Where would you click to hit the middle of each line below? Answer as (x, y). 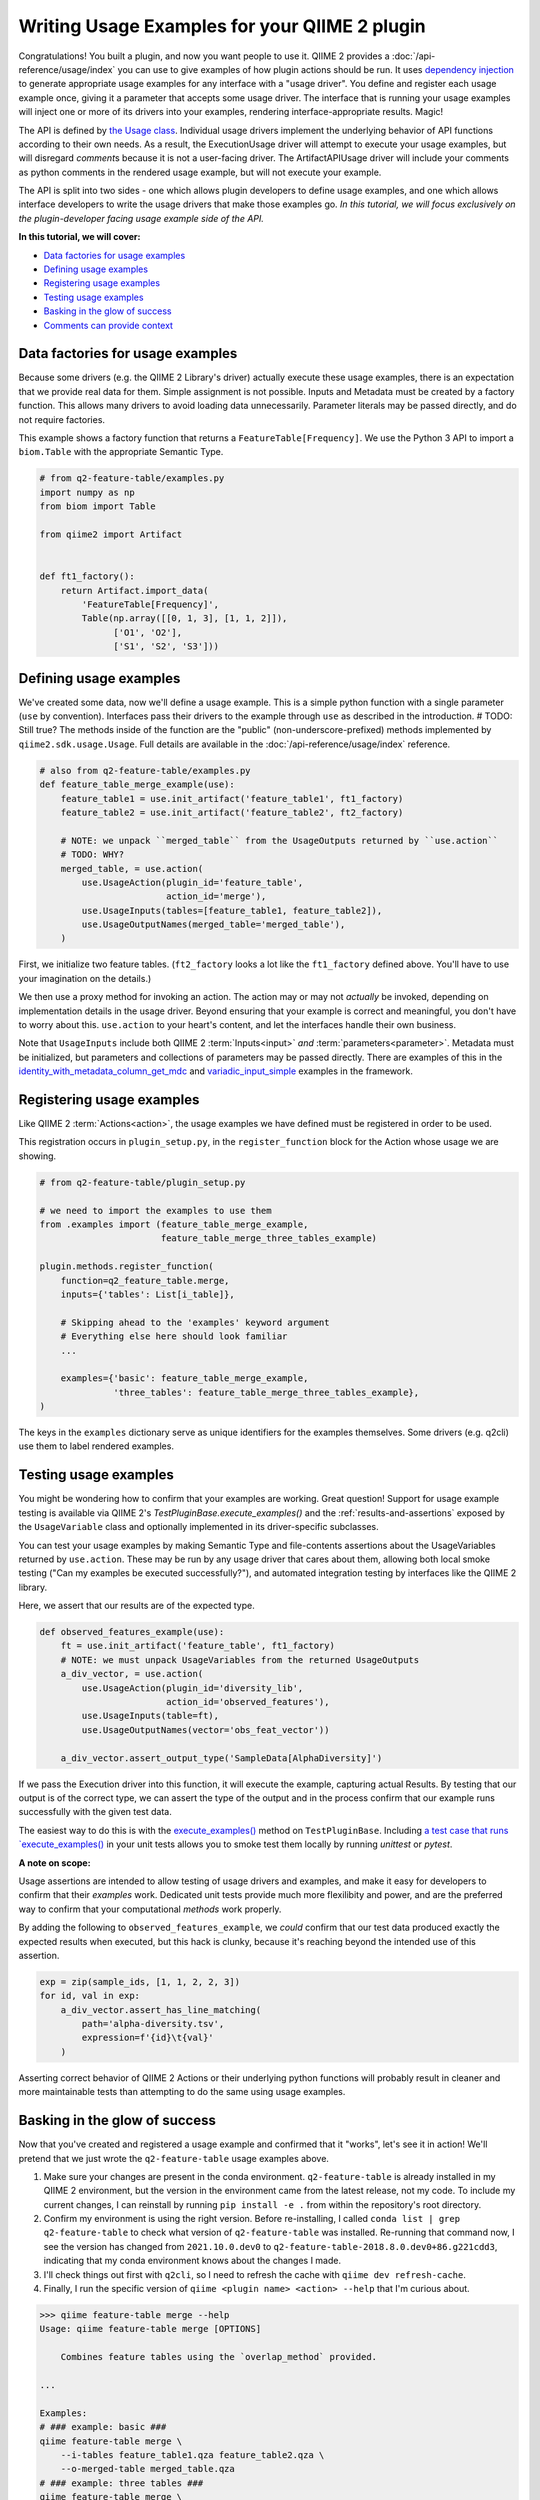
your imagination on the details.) (85, 978)
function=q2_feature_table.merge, (145, 1280)
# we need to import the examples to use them (155, 1210)
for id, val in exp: (89, 1996)
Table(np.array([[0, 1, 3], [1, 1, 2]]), (184, 618)
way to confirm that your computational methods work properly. (150, 1909)
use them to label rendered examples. (96, 1446)
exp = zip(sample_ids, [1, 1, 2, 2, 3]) (139, 1981)
